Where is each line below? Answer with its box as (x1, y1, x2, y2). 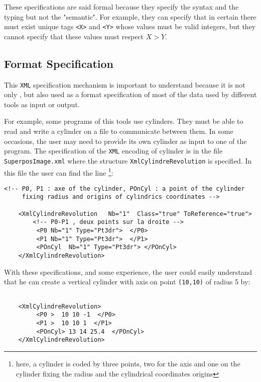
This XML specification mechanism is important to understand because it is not (4, 79, 245, 90)
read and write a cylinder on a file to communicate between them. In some (4, 126, 233, 136)
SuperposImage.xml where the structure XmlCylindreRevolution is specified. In (4, 155, 252, 166)
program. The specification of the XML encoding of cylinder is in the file (4, 145, 223, 156)
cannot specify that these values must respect (4, 31, 144, 41)
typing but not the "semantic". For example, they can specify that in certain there (4, 11, 256, 22)
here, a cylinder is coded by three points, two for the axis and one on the (16, 358, 240, 368)
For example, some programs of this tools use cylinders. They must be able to (4, 116, 243, 126)
